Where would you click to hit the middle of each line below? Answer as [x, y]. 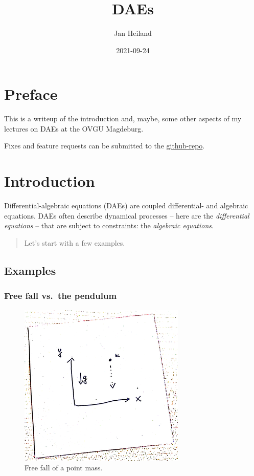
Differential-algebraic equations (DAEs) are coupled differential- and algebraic [126, 205]
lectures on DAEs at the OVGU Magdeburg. [74, 128]
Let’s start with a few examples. [75, 242]
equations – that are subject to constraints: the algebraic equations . [109, 225]
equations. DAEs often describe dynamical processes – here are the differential [127, 215]
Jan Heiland [133, 33]
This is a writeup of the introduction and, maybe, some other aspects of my [123, 118]
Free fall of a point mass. [64, 468]
